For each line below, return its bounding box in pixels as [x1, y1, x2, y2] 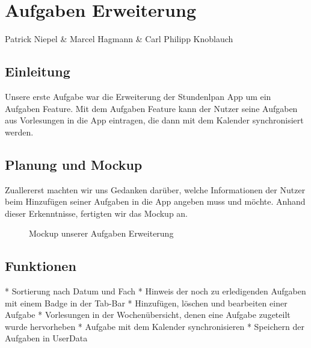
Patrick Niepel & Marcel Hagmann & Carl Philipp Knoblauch [5, 33, 233, 45]
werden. [5, 125, 34, 138]
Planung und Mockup [5, 155, 143, 173]
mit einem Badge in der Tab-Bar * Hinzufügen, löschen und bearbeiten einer [5, 296, 288, 309]
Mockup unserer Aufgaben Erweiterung [29, 227, 174, 240]
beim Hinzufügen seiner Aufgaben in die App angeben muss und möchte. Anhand [5, 195, 306, 208]
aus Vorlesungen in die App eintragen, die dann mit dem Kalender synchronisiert [5, 114, 304, 126]
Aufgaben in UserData [5, 332, 88, 344]
